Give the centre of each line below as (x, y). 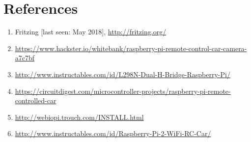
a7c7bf (25, 58)
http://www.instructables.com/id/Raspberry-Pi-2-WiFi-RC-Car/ (113, 133)
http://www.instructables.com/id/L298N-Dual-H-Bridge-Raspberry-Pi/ (123, 74)
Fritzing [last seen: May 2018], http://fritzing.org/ (91, 32)
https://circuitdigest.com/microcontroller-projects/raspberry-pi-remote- (123, 91)
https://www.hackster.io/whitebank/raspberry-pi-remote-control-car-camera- (131, 48)
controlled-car (36, 100)
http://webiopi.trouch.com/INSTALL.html (79, 117)
